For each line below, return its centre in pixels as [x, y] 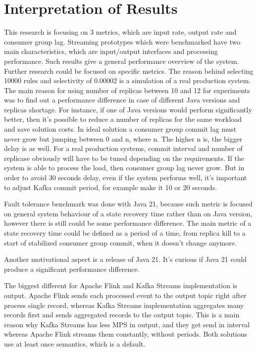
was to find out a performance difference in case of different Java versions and [122, 100]
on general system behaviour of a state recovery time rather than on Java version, [128, 213]
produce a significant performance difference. [72, 269]
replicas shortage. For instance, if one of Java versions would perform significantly [128, 109]
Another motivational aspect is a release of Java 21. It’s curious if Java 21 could [126, 259]
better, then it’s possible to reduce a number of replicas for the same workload [123, 119]
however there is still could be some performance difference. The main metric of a [128, 223]
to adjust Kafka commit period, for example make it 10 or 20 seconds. [111, 187]
